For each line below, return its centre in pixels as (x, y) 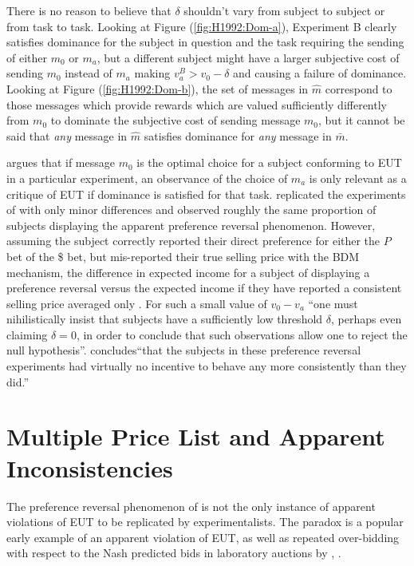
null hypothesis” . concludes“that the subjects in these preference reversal (184, 350)
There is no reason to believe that (89, 10)
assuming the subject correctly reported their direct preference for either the (193, 241)
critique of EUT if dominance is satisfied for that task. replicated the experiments (206, 194)
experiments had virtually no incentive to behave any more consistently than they (207, 366)
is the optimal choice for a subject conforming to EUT (269, 162)
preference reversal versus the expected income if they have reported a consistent (204, 288)
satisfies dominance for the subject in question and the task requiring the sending (205, 42)
